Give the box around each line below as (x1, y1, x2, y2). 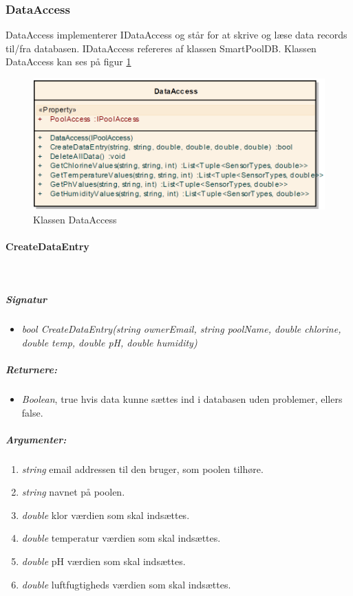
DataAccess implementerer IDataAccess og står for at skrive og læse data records (6, 27, 347, 42)
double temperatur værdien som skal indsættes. (21, 531, 221, 545)
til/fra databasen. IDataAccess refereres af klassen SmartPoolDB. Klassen (6, 41, 317, 55)
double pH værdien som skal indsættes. (21, 554, 186, 569)
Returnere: (6, 362, 57, 376)
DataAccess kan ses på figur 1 (6, 54, 131, 69)
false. (21, 405, 43, 419)
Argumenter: (6, 432, 67, 446)
